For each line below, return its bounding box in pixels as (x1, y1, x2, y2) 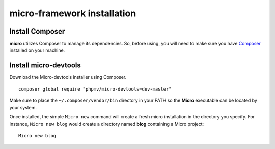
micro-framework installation (9, 8, 136, 19)
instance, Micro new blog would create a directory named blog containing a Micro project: (9, 121, 204, 127)
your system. (9, 104, 37, 110)
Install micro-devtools (9, 61, 81, 70)
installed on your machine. (9, 47, 65, 53)
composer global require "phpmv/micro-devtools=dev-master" (18, 86, 172, 92)
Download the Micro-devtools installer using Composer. (9, 74, 127, 80)
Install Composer (9, 27, 65, 36)
